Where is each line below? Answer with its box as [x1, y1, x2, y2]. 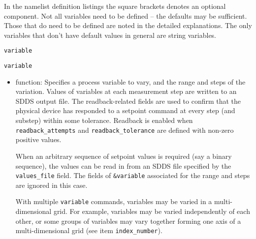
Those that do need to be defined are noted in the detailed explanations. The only [4, 20, 252, 30]
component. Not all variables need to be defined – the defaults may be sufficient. [4, 10, 247, 21]
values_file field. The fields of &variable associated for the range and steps [15, 170, 250, 180]
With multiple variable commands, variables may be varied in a [15, 196, 212, 207]
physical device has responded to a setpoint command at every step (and [15, 105, 235, 116]
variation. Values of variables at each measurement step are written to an [15, 86, 237, 96]
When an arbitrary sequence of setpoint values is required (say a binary [15, 150, 232, 161]
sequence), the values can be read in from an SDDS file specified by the [15, 160, 231, 171]
